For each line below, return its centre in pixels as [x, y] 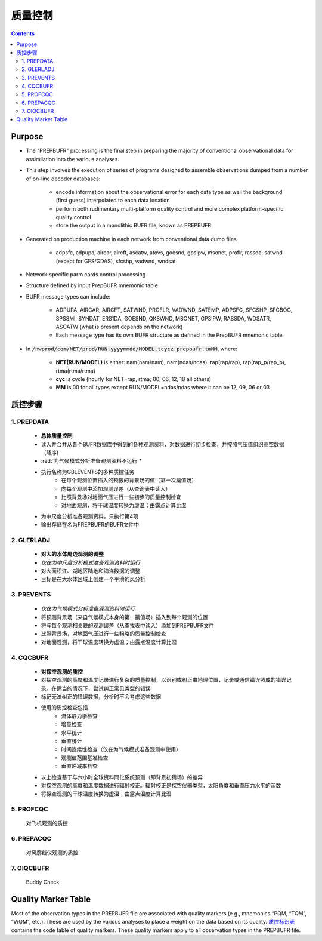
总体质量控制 [57, 436]
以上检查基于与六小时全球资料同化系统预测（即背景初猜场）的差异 [122, 777]
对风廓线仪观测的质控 [52, 853]
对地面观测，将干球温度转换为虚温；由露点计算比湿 [124, 505]
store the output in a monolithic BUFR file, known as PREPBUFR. [134, 225]
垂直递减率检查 [79, 766]
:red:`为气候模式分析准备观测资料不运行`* [91, 461]
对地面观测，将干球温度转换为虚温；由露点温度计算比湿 [109, 642]
